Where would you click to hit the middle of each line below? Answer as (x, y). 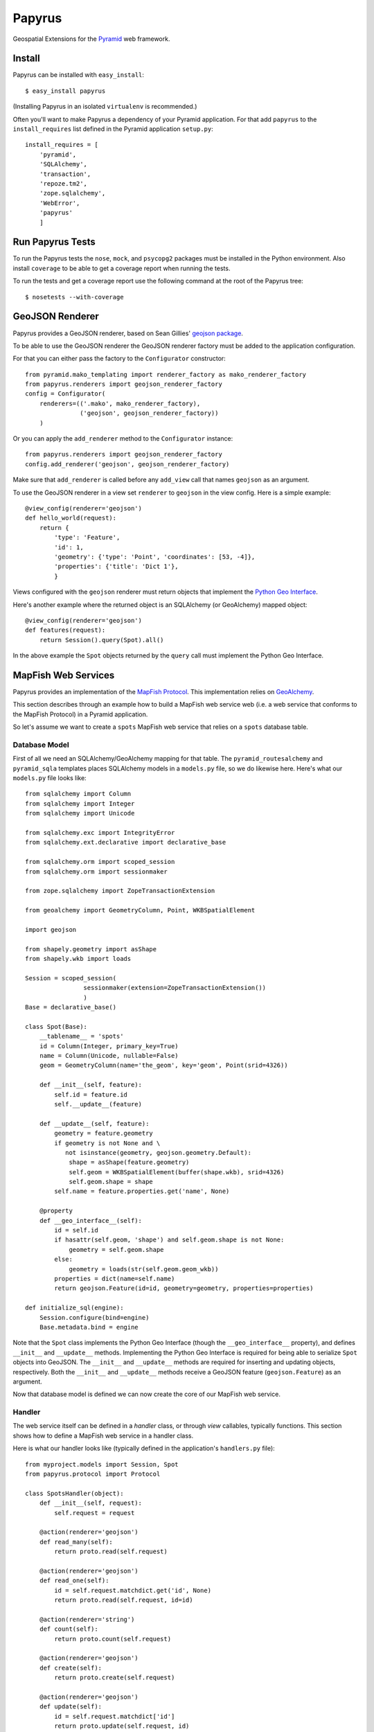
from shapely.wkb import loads (78, 959)
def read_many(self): (76, 1542)
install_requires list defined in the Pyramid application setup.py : (113, 129)
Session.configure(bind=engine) (94, 1317)
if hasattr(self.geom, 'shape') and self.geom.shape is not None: (169, 1240)
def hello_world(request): (71, 518)
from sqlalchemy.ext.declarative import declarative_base (126, 842)
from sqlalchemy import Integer (80, 803)
